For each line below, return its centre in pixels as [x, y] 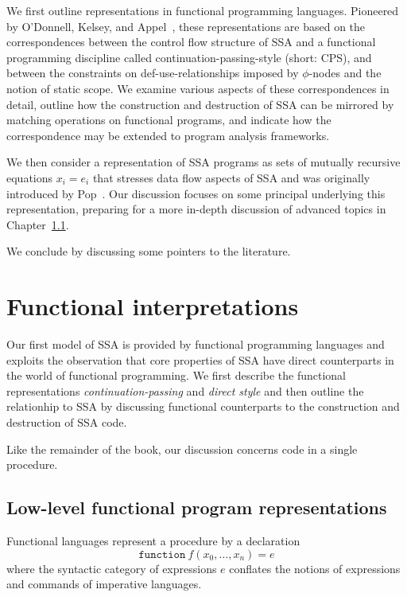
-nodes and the [345, 73]
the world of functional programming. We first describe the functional [176, 375]
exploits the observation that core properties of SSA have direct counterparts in [200, 359]
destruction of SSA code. [67, 422]
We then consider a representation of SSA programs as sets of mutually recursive [203, 162]
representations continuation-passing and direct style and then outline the [185, 390]
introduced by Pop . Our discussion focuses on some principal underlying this [196, 193]
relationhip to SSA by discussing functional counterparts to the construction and [203, 406]
